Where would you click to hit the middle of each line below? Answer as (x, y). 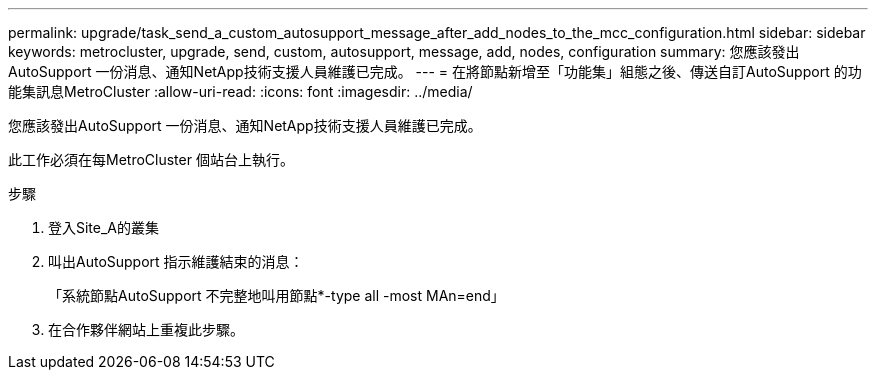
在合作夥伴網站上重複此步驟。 (146, 329)
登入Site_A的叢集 (104, 227)
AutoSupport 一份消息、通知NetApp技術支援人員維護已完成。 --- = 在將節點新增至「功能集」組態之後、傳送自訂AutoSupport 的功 (435, 71)
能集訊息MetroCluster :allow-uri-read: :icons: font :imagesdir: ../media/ (240, 91)
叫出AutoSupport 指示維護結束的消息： (176, 261)
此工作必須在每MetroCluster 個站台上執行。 (151, 159)
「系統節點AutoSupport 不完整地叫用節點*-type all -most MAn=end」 (276, 295)
